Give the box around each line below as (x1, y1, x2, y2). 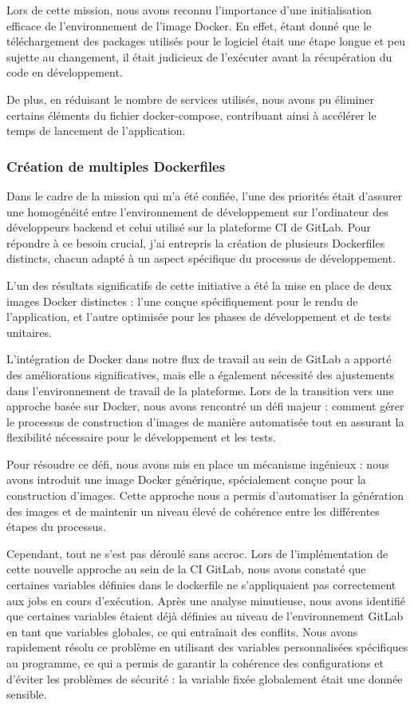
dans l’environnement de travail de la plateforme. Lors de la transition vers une (6, 382, 394, 398)
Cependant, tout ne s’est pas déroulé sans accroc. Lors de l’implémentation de (6, 545, 388, 561)
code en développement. (6, 64, 123, 81)
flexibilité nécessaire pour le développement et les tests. (6, 429, 276, 446)
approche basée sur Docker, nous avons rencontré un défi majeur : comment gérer (6, 398, 404, 414)
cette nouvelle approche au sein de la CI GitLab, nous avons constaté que (6, 560, 366, 577)
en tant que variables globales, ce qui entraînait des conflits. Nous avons (6, 623, 358, 640)
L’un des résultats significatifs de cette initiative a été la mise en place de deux (6, 276, 392, 293)
